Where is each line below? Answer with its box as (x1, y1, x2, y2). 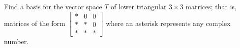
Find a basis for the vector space (4, 1, 102, 11)
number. (4, 36, 29, 46)
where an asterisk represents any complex (106, 18, 231, 28)
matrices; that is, (185, 1, 237, 11)
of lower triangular (111, 1, 167, 11)
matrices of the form (4, 18, 65, 28)
